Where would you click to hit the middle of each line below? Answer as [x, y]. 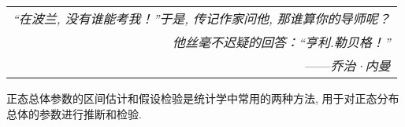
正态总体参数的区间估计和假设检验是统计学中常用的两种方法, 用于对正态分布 [203, 98]
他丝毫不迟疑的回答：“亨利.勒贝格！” [282, 42]
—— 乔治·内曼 [348, 65]
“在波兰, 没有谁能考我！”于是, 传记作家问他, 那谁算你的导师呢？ [202, 18]
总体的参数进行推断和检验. [74, 113]
